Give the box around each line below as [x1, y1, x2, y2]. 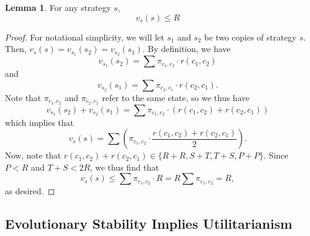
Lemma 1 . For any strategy [5, 1, 111, 13]
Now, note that [5, 149, 61, 162]
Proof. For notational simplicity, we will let [5, 30, 164, 43]
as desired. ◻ [5, 185, 55, 197]
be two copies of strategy [204, 30, 297, 43]
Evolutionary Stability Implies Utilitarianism [5, 214, 292, 233]
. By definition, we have [142, 42, 231, 55]
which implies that [5, 116, 74, 128]
